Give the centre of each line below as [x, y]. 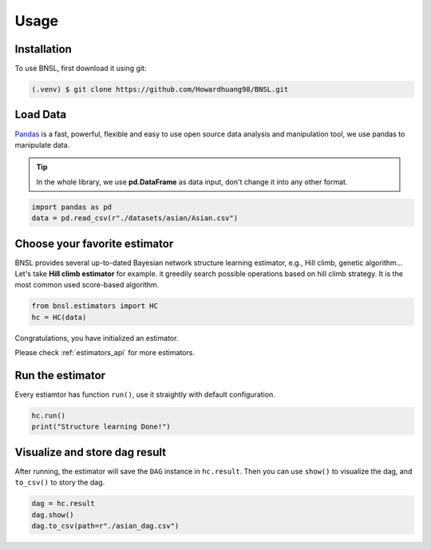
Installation [43, 49]
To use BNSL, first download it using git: [81, 69]
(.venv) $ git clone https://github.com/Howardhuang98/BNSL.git [160, 89]
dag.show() [53, 514]
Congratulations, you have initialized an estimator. [97, 338]
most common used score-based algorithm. [87, 285]
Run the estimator [60, 375]
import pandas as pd [71, 207]
